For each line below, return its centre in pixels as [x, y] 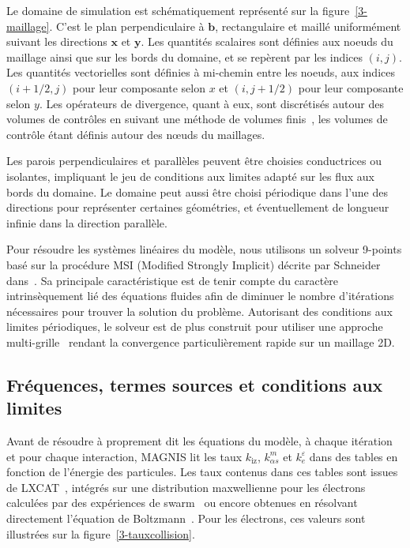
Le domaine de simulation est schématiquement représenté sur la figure [178, 10]
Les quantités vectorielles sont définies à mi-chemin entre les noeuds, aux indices [201, 72]
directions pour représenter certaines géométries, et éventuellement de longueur [198, 207]
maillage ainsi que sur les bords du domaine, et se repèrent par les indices [185, 56]
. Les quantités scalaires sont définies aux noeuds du [267, 41]
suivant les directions [57, 41]
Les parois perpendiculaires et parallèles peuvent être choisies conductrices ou [194, 161]
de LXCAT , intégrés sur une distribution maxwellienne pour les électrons [186, 487]
